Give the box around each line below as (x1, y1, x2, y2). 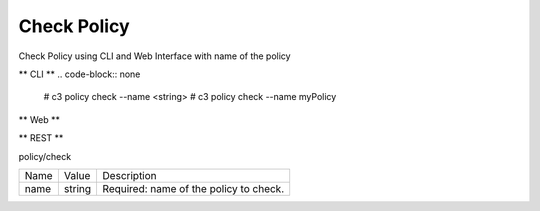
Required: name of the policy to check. (102, 181, 285, 195)
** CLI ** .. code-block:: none (18, 68, 141, 80)
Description (102, 168, 157, 182)
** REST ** (18, 132, 64, 144)
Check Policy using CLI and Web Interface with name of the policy (18, 50, 291, 62)
